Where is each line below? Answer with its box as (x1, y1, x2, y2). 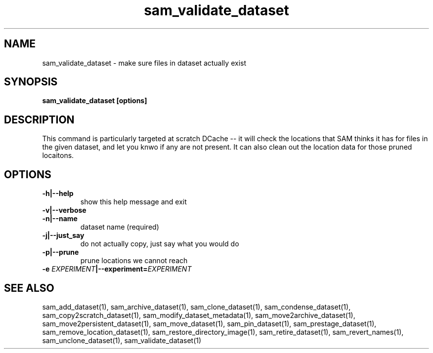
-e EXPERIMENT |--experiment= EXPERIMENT (42, 265, 192, 274)
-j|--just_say (42, 231, 85, 240)
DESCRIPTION (4, 113, 75, 126)
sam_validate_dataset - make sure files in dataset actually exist (42, 58, 246, 67)
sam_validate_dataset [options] (42, 96, 147, 105)
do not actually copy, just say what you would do (80, 239, 239, 248)
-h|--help (42, 189, 74, 198)
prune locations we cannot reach (80, 256, 188, 265)
